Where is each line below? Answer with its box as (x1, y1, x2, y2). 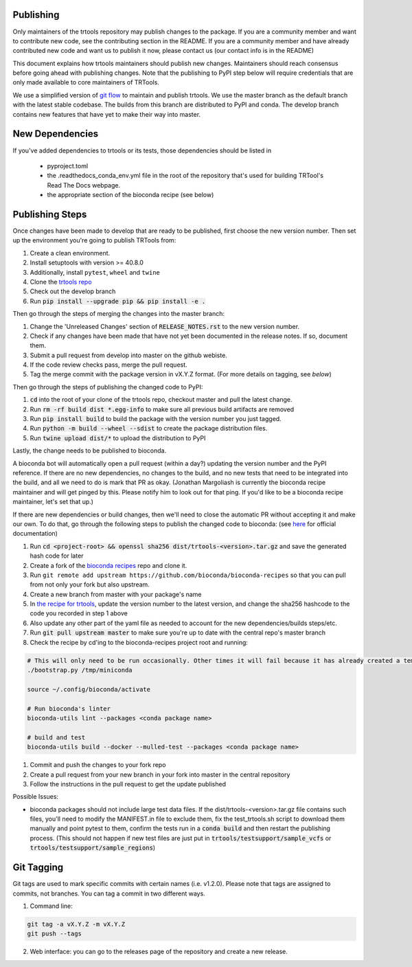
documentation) (12, 530, 58, 538)
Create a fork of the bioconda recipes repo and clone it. (30, 561, 187, 569)
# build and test (27, 733, 86, 741)
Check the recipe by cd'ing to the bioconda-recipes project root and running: (30, 638, 249, 646)
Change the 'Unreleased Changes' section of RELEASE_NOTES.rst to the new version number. (30, 322, 300, 330)
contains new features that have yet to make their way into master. (12, 110, 201, 118)
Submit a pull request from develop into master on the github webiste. (30, 351, 228, 359)
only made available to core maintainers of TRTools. (12, 78, 159, 87)
